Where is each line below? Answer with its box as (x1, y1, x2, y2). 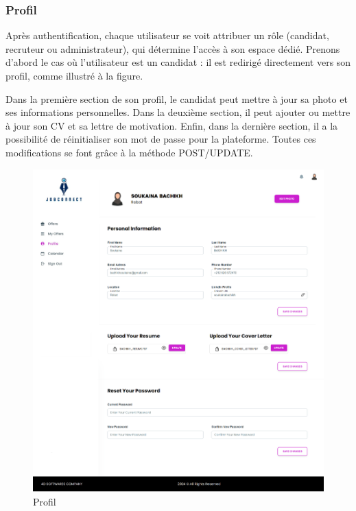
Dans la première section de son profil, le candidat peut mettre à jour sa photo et (5, 91, 348, 106)
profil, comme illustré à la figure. (5, 69, 143, 82)
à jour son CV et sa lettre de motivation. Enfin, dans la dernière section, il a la (5, 118, 338, 132)
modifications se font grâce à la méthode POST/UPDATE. (5, 145, 253, 159)
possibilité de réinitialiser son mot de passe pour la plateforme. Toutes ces (5, 132, 316, 146)
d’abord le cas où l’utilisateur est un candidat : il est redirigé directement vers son (5, 55, 351, 69)
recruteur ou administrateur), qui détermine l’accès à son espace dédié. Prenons (5, 41, 340, 56)
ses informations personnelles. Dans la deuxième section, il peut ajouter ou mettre (5, 105, 351, 119)
